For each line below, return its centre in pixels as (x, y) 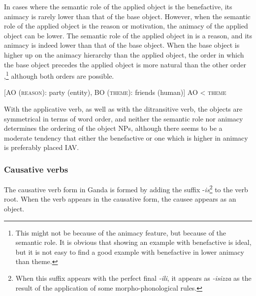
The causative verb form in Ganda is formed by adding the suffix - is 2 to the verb (126, 189)
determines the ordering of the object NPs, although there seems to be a (113, 128)
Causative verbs (36, 169)
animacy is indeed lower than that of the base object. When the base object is (122, 45)
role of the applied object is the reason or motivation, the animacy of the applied (126, 26)
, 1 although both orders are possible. (59, 75)
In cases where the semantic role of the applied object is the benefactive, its (118, 6)
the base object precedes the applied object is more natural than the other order (125, 64)
